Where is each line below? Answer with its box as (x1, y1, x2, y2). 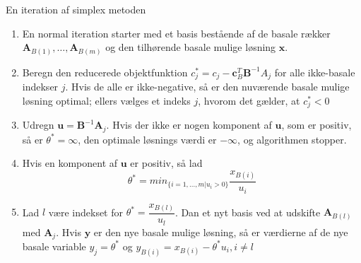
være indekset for (48, 204, 124, 219)
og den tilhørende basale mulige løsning (105, 40, 276, 54)
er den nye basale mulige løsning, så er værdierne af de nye (93, 224, 348, 239)
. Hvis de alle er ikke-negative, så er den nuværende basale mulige (65, 79, 350, 94)
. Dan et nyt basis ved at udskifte (174, 204, 321, 219)
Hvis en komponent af (22, 156, 118, 170)
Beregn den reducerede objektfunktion (22, 64, 188, 79)
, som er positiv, (281, 117, 352, 132)
